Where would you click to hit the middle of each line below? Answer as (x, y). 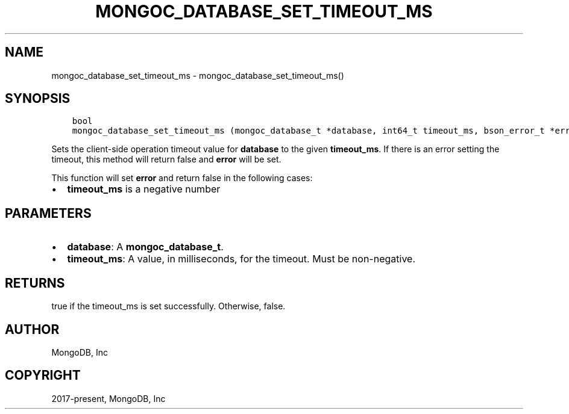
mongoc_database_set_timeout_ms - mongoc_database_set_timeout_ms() (198, 75)
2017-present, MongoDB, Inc (108, 398)
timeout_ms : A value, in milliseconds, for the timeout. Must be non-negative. (241, 259)
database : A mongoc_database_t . (145, 247)
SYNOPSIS (38, 99)
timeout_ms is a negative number (144, 189)
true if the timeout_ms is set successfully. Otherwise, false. (168, 306)
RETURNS (35, 283)
